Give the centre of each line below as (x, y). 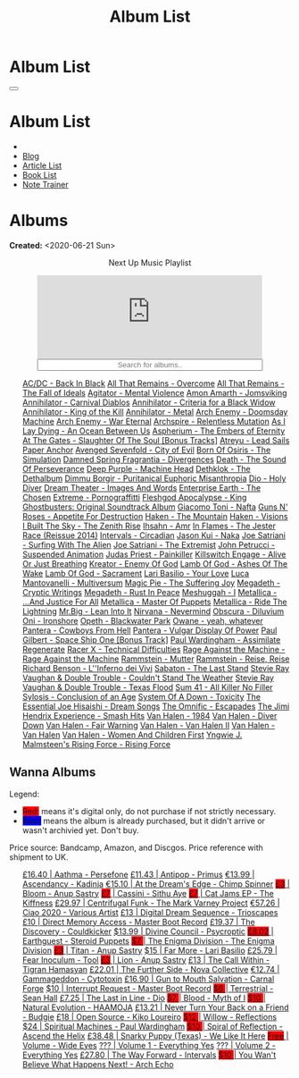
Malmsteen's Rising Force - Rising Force (96, 744)
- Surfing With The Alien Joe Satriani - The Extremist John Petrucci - (148, 544)
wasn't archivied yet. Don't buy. (80, 830)
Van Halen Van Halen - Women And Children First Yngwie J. (132, 735)
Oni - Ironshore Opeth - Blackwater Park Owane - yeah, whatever (142, 620)
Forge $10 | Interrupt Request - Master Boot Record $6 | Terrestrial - (148, 988)
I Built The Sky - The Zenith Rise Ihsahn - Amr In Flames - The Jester (149, 526)
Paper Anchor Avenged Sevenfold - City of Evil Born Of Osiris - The (146, 450)
